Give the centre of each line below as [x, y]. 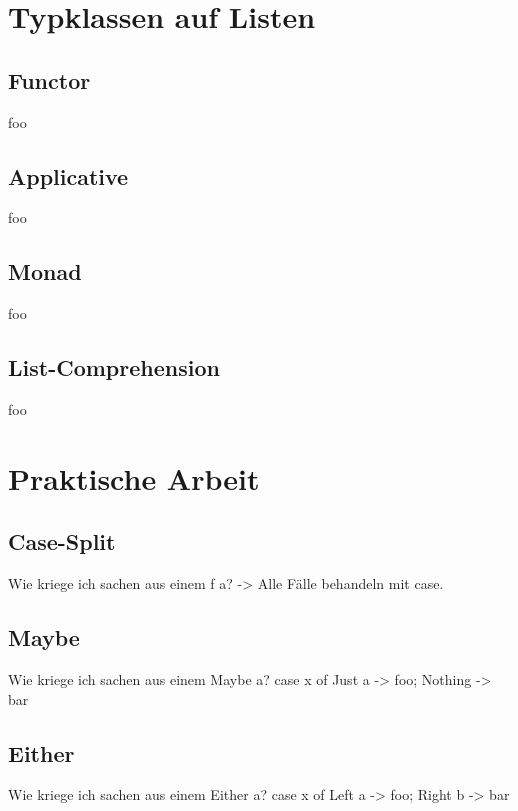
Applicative [68, 175]
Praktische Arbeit [134, 477]
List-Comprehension [114, 367]
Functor [49, 79]
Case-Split [62, 541]
